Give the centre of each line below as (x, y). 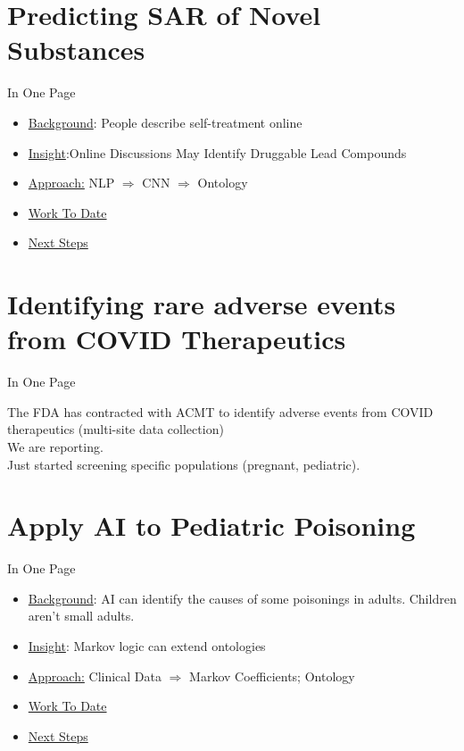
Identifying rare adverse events (202, 304)
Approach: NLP (71, 183)
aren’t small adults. (81, 616)
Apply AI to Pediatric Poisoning (211, 526)
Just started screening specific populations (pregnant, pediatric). (184, 464)
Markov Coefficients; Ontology (272, 676)
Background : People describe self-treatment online (165, 122)
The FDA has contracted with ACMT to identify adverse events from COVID (220, 411)
